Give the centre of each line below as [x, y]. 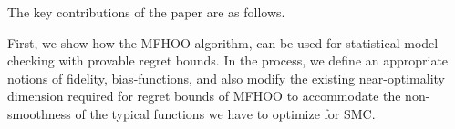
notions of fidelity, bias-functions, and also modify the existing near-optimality [226, 78]
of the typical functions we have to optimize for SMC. [225, 113]
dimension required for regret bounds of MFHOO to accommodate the [204, 96]
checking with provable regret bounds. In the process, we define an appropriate [228, 60]
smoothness [39, 113]
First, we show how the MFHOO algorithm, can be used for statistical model [223, 42]
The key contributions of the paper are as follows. [146, 12]
